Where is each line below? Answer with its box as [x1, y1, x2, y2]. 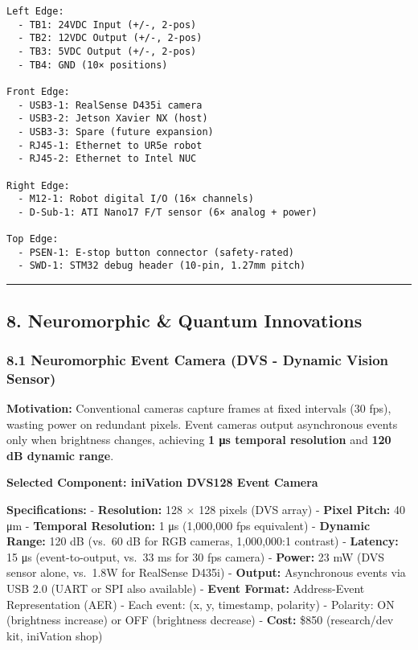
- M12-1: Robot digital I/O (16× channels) [18, 193, 254, 205]
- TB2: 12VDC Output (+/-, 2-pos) [18, 32, 203, 44]
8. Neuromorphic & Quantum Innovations [6, 307, 363, 332]
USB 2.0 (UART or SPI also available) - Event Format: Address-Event [6, 579, 365, 596]
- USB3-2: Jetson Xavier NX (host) [18, 113, 208, 125]
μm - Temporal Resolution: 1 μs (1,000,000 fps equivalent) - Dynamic [6, 516, 371, 533]
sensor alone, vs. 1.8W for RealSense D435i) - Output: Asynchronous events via [6, 564, 406, 581]
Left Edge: [6, 6, 64, 17]
